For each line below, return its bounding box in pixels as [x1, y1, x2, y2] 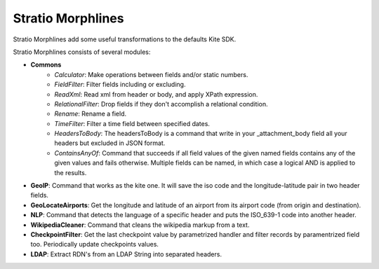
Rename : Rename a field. [54, 109, 127, 118]
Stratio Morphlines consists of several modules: [13, 48, 151, 56]
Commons [30, 60, 62, 69]
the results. [54, 168, 87, 177]
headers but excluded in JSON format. [54, 139, 166, 147]
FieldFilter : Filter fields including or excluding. [54, 81, 186, 89]
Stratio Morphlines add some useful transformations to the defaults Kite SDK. [13, 35, 237, 43]
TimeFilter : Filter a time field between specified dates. [54, 119, 211, 127]
